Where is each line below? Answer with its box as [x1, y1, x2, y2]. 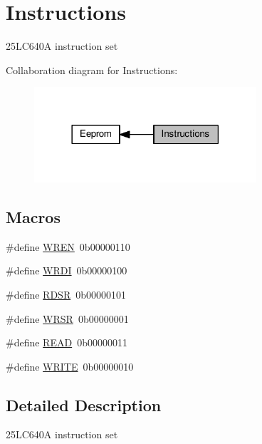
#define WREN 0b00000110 [6, 239, 130, 254]
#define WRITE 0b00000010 [6, 358, 134, 373]
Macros [6, 205, 61, 227]
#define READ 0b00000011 [6, 335, 127, 350]
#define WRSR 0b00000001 [6, 311, 129, 326]
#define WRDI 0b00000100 [6, 263, 127, 278]
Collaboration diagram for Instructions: [6, 62, 178, 77]
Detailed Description [6, 393, 162, 415]
